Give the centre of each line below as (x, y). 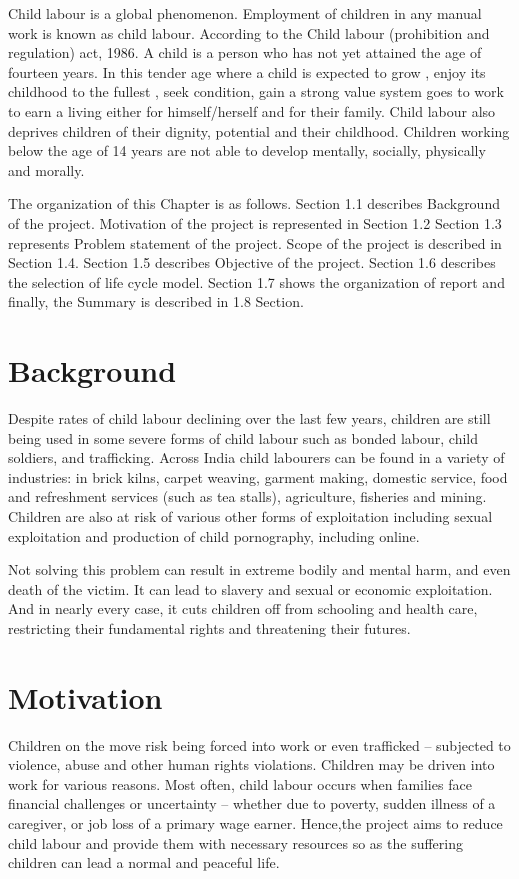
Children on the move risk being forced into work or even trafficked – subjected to (259, 744)
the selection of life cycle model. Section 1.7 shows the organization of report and (256, 281)
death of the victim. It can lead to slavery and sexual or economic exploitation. (250, 588)
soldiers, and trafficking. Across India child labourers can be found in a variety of (256, 457)
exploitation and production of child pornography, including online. (214, 535)
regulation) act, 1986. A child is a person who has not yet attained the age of (245, 52)
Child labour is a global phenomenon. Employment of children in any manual (245, 13)
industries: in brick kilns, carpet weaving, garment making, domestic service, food (258, 476)
